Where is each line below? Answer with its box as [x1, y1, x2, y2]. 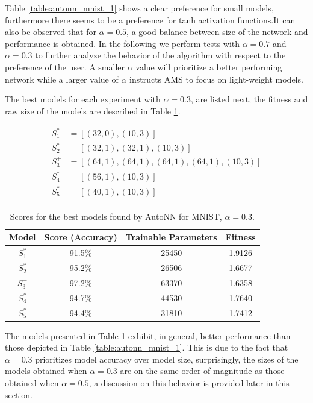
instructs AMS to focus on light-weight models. [129, 72, 303, 85]
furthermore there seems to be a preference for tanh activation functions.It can [5, 13, 296, 26]
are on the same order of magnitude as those [120, 364, 285, 377]
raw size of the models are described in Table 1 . [5, 104, 181, 117]
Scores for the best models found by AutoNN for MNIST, [10, 210, 222, 222]
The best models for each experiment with [5, 93, 161, 105]
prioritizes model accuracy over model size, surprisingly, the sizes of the [35, 352, 299, 365]
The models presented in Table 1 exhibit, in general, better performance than [5, 329, 291, 342]
